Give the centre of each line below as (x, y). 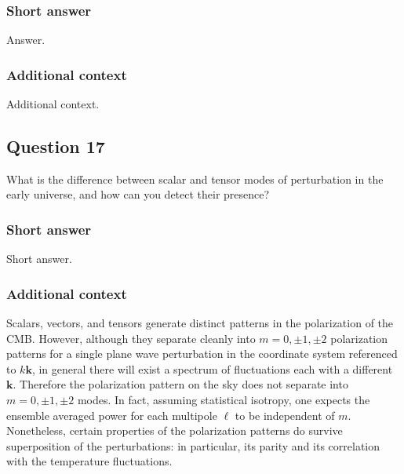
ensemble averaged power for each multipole (112, 415)
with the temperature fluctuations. (89, 461)
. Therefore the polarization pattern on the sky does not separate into (180, 384)
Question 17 (56, 146)
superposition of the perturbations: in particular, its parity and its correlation (193, 445)
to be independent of (285, 415)
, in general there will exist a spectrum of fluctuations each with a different (212, 368)
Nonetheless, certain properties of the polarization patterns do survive (175, 430)
